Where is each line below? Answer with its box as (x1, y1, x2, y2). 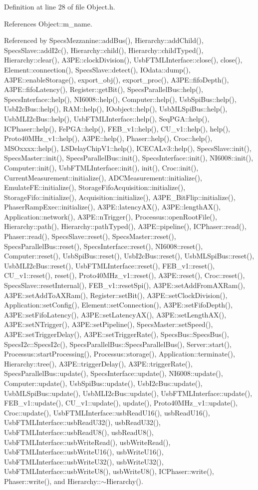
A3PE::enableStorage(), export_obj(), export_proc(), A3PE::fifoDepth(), (4, 74, 229, 84)
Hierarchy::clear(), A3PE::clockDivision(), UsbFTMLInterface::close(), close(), (4, 54, 243, 65)
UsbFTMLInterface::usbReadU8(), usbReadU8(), (4, 426, 154, 437)
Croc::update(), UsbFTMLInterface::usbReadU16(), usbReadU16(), (4, 407, 210, 417)
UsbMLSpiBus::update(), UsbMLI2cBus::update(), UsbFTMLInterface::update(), (4, 387, 253, 398)
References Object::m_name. (4, 18, 92, 28)
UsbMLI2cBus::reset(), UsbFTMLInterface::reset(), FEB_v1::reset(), (4, 260, 215, 270)
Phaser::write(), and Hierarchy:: (4, 475, 101, 486)
